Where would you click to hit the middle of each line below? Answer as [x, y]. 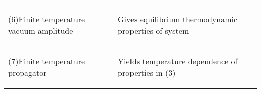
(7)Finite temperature [47, 61]
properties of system [153, 31]
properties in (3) [147, 73]
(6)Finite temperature [47, 19]
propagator [27, 73]
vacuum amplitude [41, 31]
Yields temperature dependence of [178, 61]
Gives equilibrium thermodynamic [178, 19]
